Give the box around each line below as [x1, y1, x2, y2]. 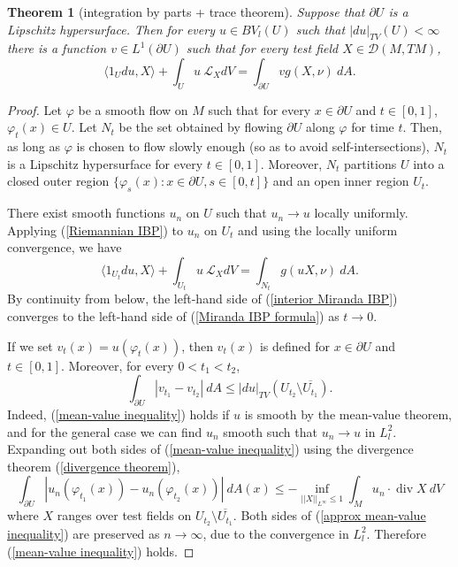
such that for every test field [186, 39, 339, 57]
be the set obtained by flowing [118, 118, 283, 136]
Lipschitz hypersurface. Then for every [7, 19, 215, 38]
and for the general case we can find [7, 422, 202, 441]
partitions [344, 154, 397, 172]
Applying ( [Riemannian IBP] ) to [7, 220, 183, 239]
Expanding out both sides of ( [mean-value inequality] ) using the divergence [7, 440, 414, 458]
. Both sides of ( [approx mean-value [233, 506, 426, 525]
